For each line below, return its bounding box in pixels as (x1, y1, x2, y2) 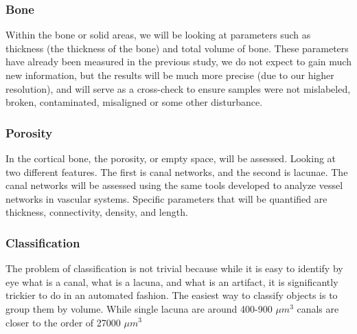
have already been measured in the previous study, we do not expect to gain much (5, 54, 352, 69)
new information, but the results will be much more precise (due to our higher (5, 68, 334, 82)
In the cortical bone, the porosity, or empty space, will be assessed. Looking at (5, 151, 336, 165)
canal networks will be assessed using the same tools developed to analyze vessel (5, 178, 343, 192)
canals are (297, 301, 339, 315)
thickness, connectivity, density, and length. (5, 205, 188, 219)
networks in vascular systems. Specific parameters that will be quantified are (5, 191, 327, 205)
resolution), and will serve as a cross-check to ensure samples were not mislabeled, (5, 81, 351, 96)
